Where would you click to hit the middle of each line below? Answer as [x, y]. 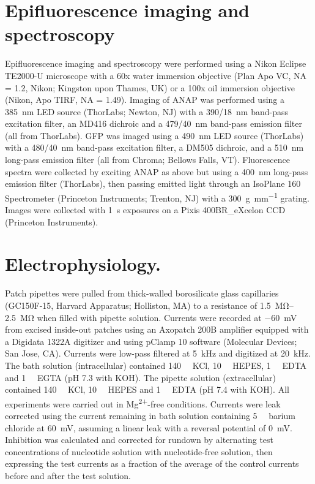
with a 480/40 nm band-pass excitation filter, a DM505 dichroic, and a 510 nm [154, 147]
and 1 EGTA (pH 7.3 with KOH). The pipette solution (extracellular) [141, 377]
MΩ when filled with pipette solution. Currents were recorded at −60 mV [158, 317]
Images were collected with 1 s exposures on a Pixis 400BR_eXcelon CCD [145, 210]
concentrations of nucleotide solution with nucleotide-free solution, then [139, 451]
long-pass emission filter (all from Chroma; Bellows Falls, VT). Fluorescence [147, 160]
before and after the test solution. [68, 475]
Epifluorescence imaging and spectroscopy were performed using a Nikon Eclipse [156, 63]
